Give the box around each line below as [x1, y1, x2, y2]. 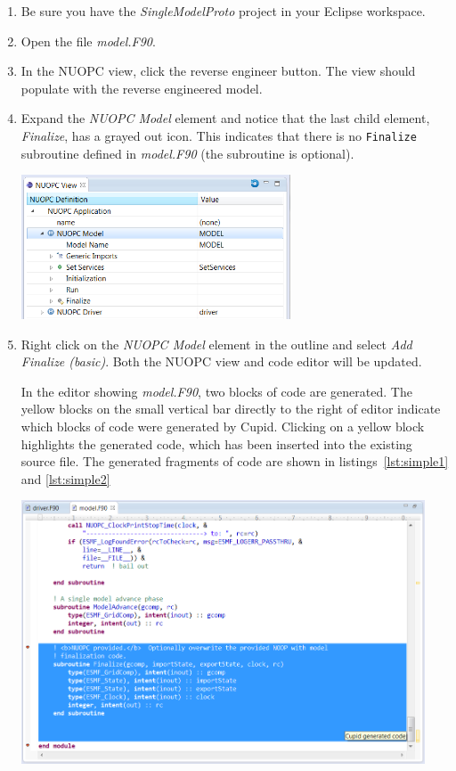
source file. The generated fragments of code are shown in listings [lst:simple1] [20, 452, 449, 471]
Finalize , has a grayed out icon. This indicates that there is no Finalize [20, 126, 417, 144]
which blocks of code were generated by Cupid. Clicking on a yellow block [20, 417, 425, 436]
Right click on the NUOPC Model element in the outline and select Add [20, 334, 412, 353]
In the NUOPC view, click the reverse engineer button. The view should [20, 62, 416, 80]
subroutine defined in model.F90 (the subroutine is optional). [20, 144, 354, 162]
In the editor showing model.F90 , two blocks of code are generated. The [20, 381, 412, 400]
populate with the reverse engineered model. [20, 78, 263, 97]
